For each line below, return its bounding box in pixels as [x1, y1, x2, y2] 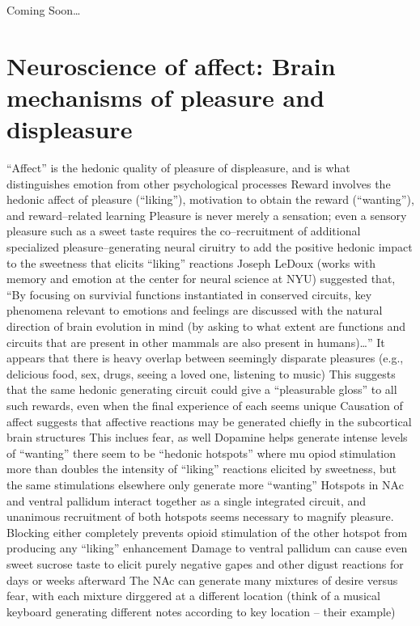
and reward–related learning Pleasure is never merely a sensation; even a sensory [6, 206, 407, 223]
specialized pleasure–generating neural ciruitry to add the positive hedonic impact [6, 239, 413, 256]
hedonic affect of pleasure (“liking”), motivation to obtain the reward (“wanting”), [6, 191, 414, 208]
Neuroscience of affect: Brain [6, 49, 336, 82]
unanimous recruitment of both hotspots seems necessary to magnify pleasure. [6, 508, 394, 525]
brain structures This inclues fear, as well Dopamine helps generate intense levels [6, 429, 408, 446]
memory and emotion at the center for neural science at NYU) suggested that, [6, 270, 396, 287]
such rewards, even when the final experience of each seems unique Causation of [6, 397, 403, 413]
